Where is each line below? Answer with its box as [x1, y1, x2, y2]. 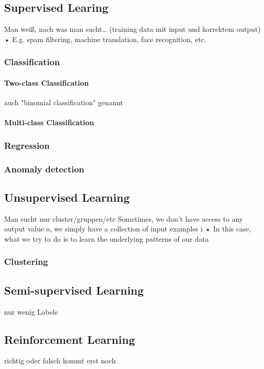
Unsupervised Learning [4, 189, 130, 205]
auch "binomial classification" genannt [4, 97, 123, 108]
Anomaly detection [4, 162, 85, 175]
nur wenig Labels [4, 306, 58, 317]
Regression [4, 139, 50, 151]
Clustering [4, 255, 48, 268]
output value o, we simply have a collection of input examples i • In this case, [4, 223, 251, 234]
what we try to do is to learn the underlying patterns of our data [4, 233, 209, 244]
